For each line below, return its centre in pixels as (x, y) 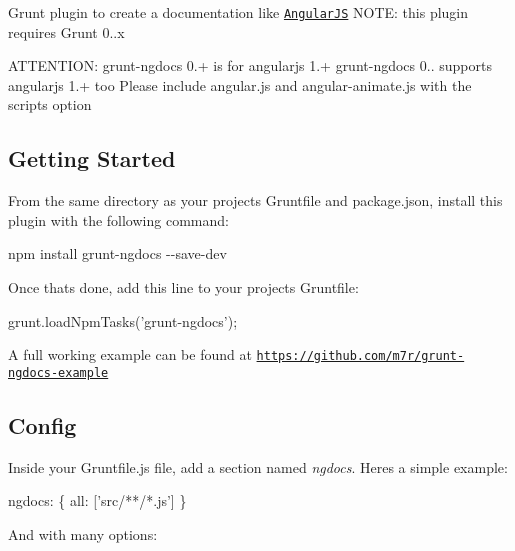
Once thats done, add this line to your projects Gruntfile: (183, 287)
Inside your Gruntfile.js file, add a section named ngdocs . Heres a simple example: (258, 466)
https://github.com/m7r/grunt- (360, 356)
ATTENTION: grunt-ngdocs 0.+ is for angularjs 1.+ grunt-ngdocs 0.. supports (250, 65)
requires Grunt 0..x (66, 31)
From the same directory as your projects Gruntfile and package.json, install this (255, 200)
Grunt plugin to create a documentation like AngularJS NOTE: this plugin (238, 12)
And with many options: (83, 533)
